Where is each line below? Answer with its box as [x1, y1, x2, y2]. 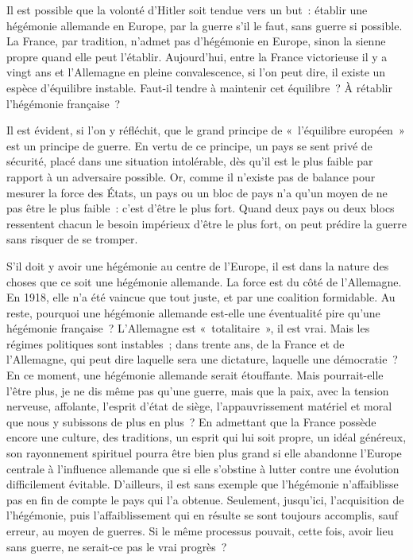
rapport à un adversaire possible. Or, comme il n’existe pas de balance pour [6, 168, 376, 185]
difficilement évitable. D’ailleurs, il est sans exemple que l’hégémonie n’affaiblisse [6, 476, 399, 492]
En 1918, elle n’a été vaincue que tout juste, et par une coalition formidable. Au [6, 289, 396, 305]
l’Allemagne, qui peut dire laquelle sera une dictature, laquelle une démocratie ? [6, 351, 398, 367]
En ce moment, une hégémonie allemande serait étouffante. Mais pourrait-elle [6, 367, 384, 383]
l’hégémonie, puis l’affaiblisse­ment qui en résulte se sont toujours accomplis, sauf [6, 507, 399, 523]
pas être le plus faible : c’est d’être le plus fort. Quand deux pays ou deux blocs [6, 200, 395, 216]
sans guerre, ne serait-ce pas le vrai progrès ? [6, 538, 227, 554]
